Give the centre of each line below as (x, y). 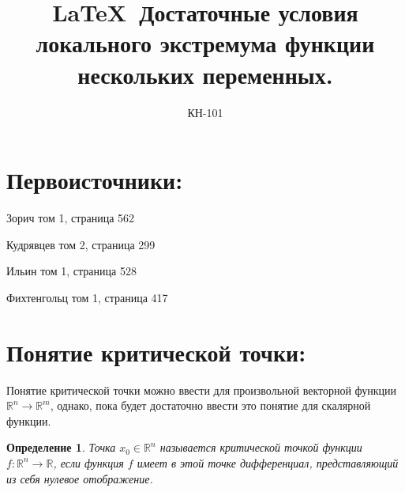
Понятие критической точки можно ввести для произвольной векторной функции (202, 390)
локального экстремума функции (205, 43)
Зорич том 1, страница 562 (71, 218)
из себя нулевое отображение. (80, 478)
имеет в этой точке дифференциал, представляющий (268, 462)
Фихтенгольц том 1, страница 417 (87, 297)
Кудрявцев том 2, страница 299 (81, 244)
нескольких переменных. (205, 74)
